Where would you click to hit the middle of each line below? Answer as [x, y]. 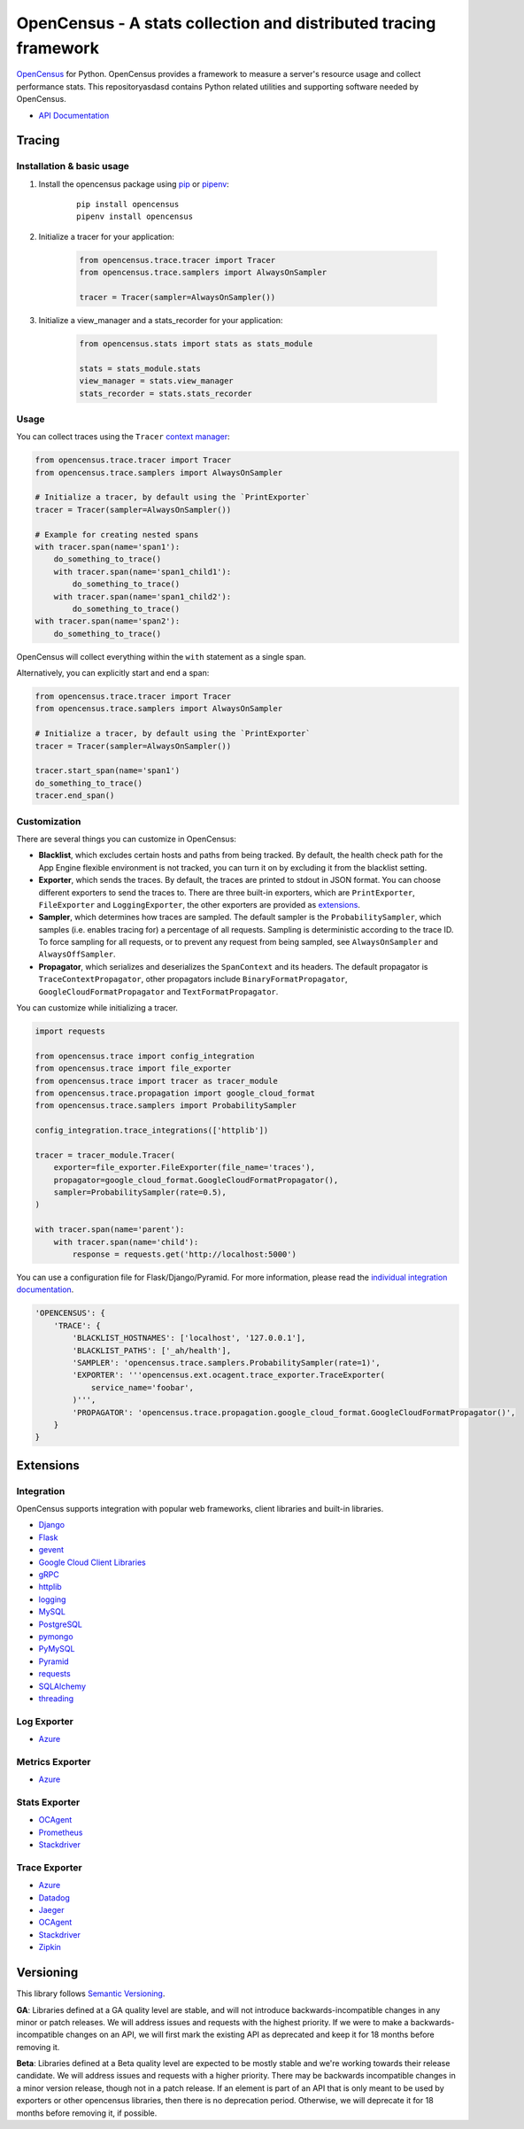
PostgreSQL [61, 1624]
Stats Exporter [48, 1802]
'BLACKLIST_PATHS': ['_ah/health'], [152, 1350]
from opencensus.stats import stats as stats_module [196, 344]
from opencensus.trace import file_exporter [133, 1068]
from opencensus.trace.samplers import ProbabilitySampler [166, 1106]
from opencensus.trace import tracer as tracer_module [156, 1081]
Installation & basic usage [73, 166]
